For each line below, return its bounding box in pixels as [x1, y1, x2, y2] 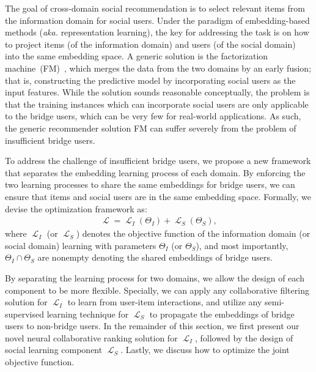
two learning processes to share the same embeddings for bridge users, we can [5, 178, 295, 191]
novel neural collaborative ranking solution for [5, 331, 178, 344]
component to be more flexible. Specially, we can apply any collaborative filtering [5, 283, 309, 296]
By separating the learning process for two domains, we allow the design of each [5, 271, 304, 284]
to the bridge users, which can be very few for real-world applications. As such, [5, 110, 301, 122]
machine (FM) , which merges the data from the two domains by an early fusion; [5, 61, 312, 74]
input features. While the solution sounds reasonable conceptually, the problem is [5, 86, 310, 99]
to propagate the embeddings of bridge [149, 307, 295, 320]
